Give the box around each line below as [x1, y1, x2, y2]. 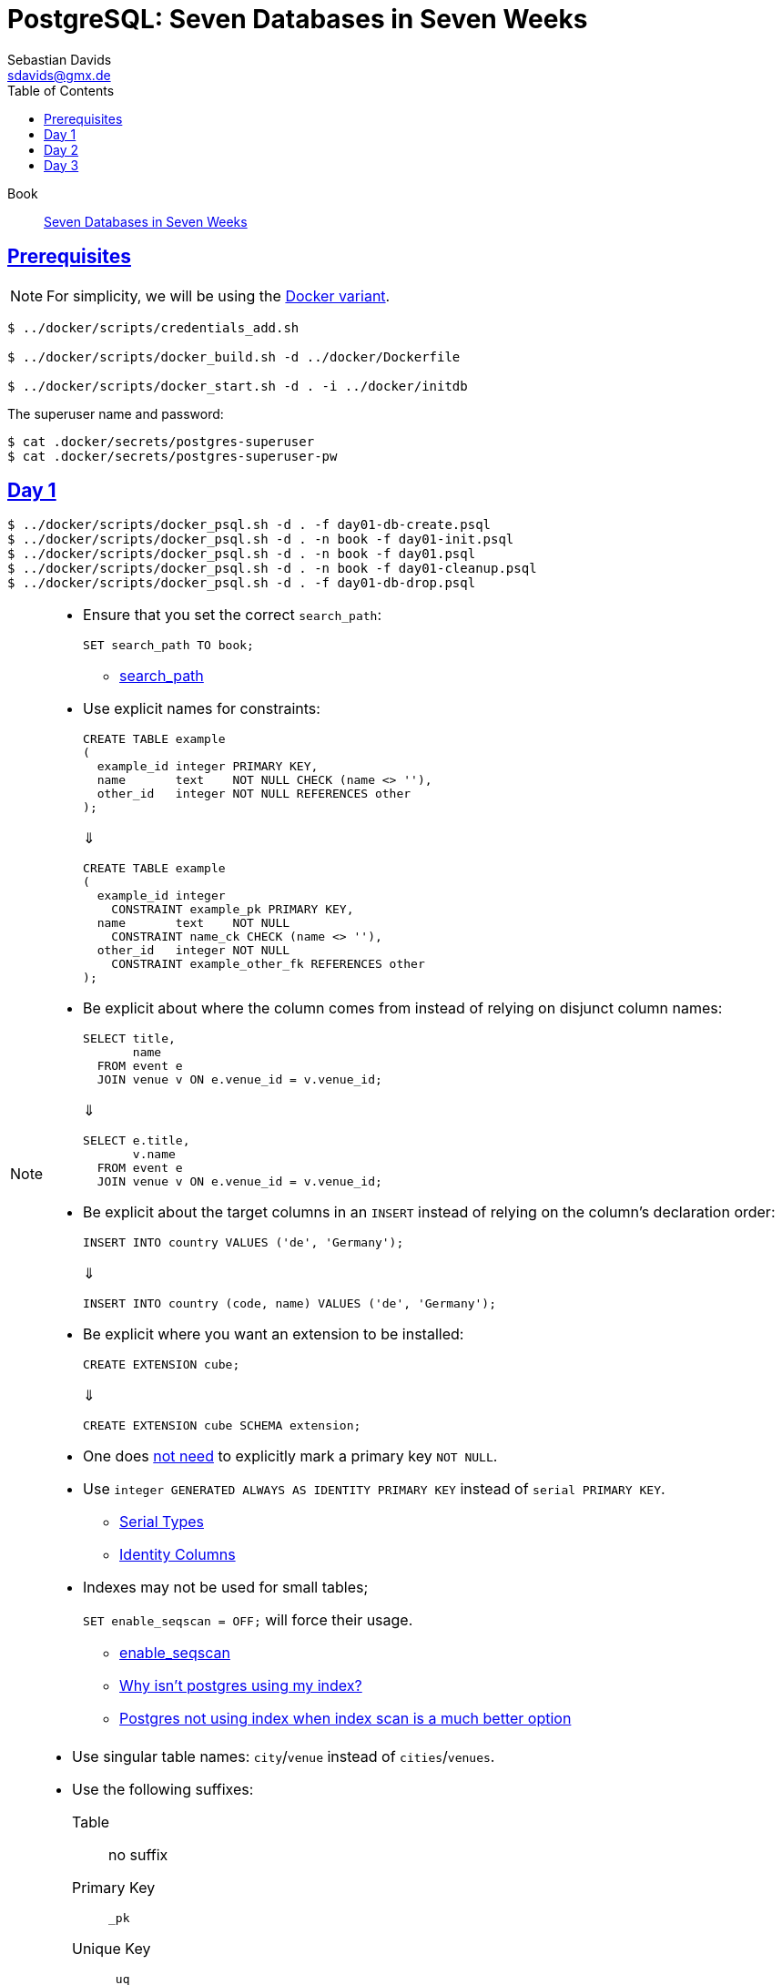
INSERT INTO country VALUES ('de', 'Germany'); [83, 1236, 404, 1250]
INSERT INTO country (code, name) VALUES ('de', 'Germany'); [83, 1297, 497, 1311]
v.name [132, 1147, 176, 1162]
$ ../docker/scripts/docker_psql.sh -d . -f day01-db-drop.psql [7, 575, 476, 591]
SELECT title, [83, 1032, 176, 1046]
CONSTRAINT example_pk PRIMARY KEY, [111, 902, 354, 917]
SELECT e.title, [83, 1134, 190, 1148]
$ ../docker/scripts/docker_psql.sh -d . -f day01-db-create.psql [7, 517, 492, 533]
